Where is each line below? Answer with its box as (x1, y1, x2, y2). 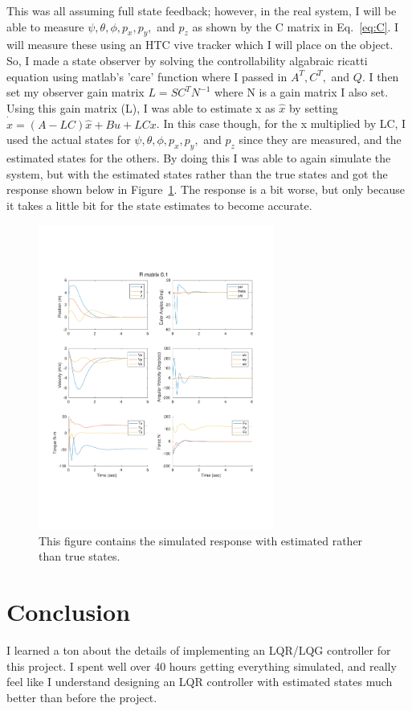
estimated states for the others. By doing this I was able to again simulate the (6, 150, 391, 166)
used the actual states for (6, 131, 131, 148)
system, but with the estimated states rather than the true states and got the (6, 165, 388, 182)
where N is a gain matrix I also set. (214, 84, 389, 101)
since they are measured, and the (239, 131, 402, 148)
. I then (361, 68, 399, 84)
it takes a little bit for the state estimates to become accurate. (6, 196, 312, 213)
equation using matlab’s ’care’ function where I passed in (6, 68, 288, 84)
